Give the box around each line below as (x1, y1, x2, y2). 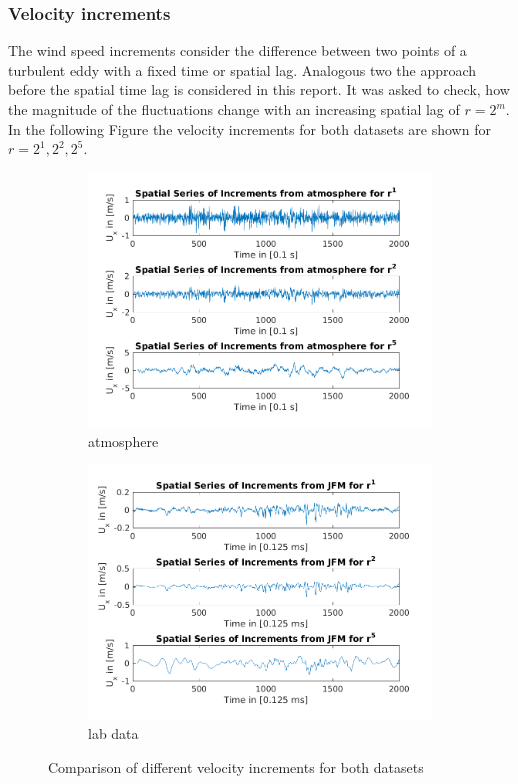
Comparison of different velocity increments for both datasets (48, 757, 424, 777)
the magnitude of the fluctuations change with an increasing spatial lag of (8, 99, 460, 119)
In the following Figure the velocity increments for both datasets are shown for (8, 118, 491, 139)
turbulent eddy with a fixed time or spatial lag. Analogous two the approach (8, 59, 477, 80)
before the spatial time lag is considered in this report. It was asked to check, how (8, 79, 510, 100)
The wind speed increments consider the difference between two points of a (8, 40, 467, 61)
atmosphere (88, 430, 159, 451)
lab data (88, 723, 139, 744)
